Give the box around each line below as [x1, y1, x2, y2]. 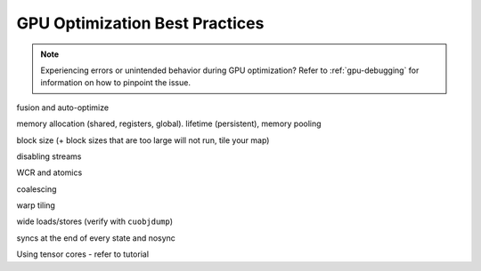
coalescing [16, 183, 57, 195]
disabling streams [16, 151, 82, 162]
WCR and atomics [16, 167, 83, 178]
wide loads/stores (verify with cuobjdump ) [16, 216, 174, 227]
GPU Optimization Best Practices [16, 13, 265, 33]
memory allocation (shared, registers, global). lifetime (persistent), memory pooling [16, 118, 322, 129]
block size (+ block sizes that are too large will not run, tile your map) [16, 134, 270, 146]
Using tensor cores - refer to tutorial [16, 249, 150, 259]
